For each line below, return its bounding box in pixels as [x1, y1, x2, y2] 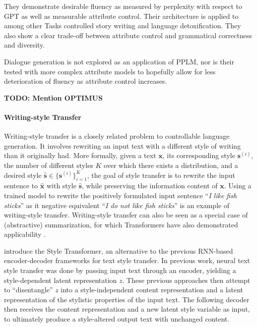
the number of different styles [4, 160, 93, 170]
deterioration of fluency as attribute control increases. [4, 76, 167, 86]
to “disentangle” [4, 284, 53, 295]
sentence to [4, 180, 38, 191]
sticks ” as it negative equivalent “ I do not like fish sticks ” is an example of [4, 200, 230, 210]
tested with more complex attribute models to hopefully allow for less [4, 66, 216, 76]
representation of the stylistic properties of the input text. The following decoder [4, 294, 250, 304]
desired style [4, 169, 42, 180]
